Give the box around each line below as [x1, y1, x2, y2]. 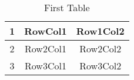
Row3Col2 [79, 59, 122, 72]
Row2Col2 [79, 42, 122, 55]
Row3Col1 [25, 59, 66, 72]
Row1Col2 [76, 24, 125, 38]
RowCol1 [24, 24, 67, 38]
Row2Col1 [25, 42, 66, 55]
